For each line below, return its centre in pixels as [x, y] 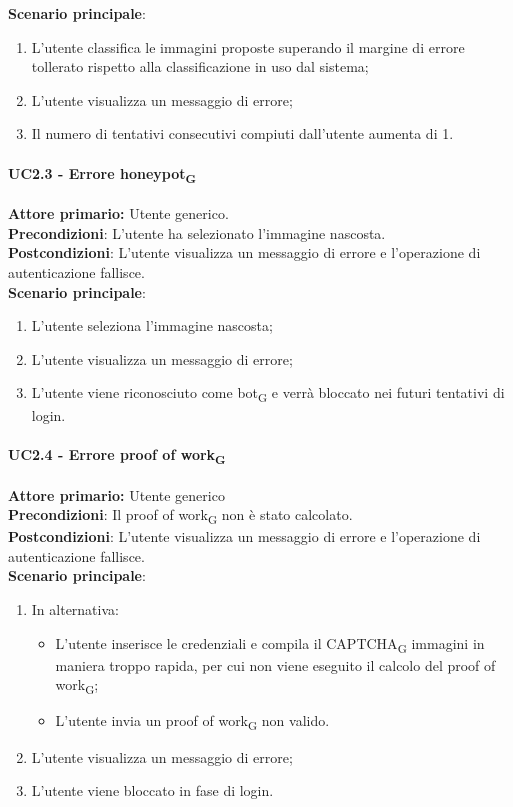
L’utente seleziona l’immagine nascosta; [152, 325]
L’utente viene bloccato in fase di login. [152, 790]
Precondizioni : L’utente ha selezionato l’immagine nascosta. [197, 232]
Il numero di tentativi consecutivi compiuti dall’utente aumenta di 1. [242, 133]
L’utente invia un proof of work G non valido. [192, 722]
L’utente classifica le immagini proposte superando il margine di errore [248, 46]
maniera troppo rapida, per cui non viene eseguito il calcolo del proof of [275, 664]
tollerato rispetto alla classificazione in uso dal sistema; [200, 66]
